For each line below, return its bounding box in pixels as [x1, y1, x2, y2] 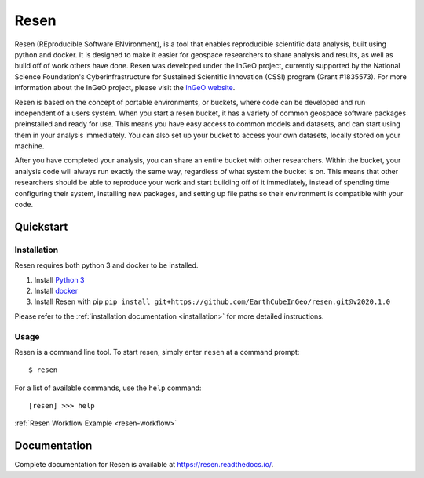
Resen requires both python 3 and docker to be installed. [14, 261, 199, 270]
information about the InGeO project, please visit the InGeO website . [14, 83, 236, 93]
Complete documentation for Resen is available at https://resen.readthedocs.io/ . [14, 460, 274, 469]
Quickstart [14, 220, 68, 233]
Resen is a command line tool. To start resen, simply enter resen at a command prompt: [14, 347, 300, 356]
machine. [14, 141, 45, 151]
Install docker [34, 286, 79, 295]
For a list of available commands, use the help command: [14, 383, 202, 392]
